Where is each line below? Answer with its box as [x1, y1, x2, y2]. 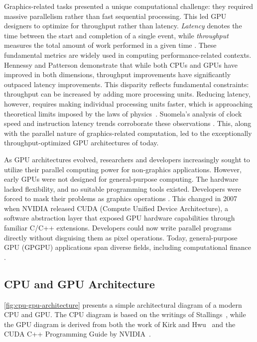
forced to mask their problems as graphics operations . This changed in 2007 [4, 193, 238, 204]
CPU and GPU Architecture [4, 276, 155, 291]
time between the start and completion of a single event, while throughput [4, 30, 229, 40]
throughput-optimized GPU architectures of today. [4, 137, 159, 148]
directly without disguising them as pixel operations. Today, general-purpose [4, 232, 238, 242]
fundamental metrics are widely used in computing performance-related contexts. [4, 49, 252, 60]
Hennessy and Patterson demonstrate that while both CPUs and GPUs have [4, 59, 238, 70]
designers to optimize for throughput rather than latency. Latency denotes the [4, 20, 242, 31]
